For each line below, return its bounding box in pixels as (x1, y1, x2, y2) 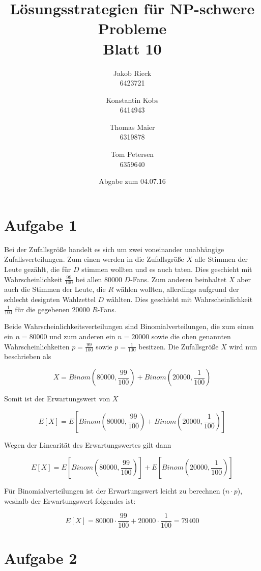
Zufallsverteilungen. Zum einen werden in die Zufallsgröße (4, 254, 184, 264)
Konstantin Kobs (106, 94, 159, 105)
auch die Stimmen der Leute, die (4, 284, 106, 294)
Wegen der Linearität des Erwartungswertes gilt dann (4, 439, 171, 450)
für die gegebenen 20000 (15, 304, 90, 314)
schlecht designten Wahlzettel (4, 293, 96, 304)
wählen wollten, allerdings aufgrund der (115, 284, 239, 294)
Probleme (98, 18, 167, 39)
